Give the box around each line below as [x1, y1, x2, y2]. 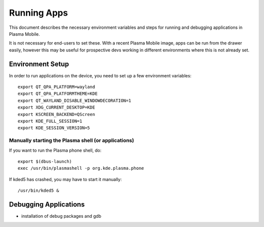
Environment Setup [9, 60, 69, 68]
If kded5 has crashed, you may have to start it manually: [9, 176, 122, 182]
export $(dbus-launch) [18, 159, 72, 164]
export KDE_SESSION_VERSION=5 [18, 125, 90, 131]
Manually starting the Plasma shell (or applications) [9, 137, 134, 144]
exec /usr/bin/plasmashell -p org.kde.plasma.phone [18, 165, 144, 171]
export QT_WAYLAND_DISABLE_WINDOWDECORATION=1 [18, 98, 132, 103]
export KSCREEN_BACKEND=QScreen [18, 112, 95, 117]
